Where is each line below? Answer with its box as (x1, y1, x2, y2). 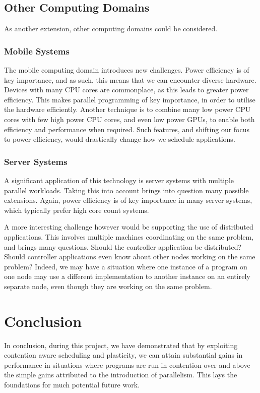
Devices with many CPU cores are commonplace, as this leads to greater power (4, 84, 249, 95)
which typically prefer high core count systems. (4, 204, 149, 215)
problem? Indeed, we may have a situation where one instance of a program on (4, 261, 247, 271)
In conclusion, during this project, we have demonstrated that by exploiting (4, 340, 238, 350)
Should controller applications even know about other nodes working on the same (4, 251, 255, 262)
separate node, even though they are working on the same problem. (4, 280, 212, 291)
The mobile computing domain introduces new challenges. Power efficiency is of (4, 65, 249, 75)
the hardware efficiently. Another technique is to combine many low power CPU (4, 104, 251, 115)
